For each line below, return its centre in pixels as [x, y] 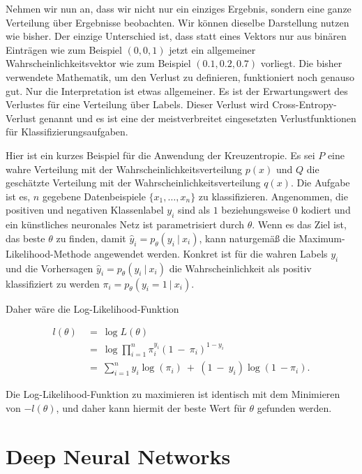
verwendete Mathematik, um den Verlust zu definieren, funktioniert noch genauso [180, 76]
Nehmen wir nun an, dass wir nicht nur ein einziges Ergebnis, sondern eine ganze [179, 8]
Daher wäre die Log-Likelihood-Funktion [92, 308]
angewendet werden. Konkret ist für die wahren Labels [211, 253]
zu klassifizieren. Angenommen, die [273, 196]
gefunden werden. [294, 408]
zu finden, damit [91, 238]
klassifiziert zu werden [53, 283]
